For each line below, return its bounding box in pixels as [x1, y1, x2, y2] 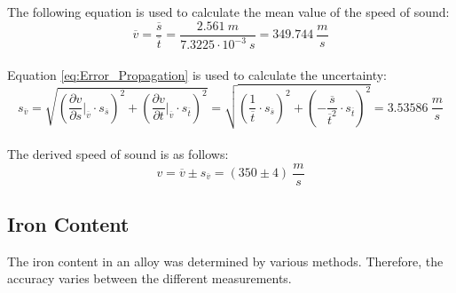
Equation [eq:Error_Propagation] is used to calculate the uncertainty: [7, 65, 388, 83]
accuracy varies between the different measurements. [7, 269, 292, 288]
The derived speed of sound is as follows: [7, 144, 229, 162]
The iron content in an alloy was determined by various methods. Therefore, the [7, 251, 444, 270]
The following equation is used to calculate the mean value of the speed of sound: [7, 3, 450, 20]
